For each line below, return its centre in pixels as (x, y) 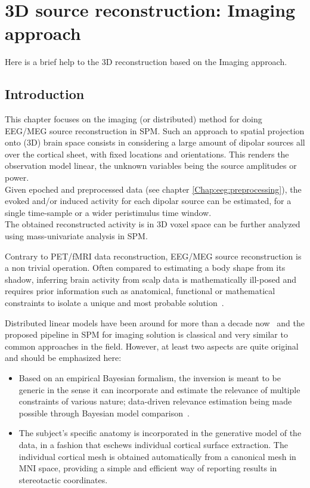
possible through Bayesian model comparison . (104, 413)
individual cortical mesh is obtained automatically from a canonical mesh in (157, 456)
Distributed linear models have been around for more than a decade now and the (155, 322)
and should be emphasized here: (63, 358)
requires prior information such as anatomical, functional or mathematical (140, 291)
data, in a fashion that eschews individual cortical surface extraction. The (153, 444)
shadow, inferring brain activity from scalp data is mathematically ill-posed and (151, 279)
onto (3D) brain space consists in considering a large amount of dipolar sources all (155, 142)
